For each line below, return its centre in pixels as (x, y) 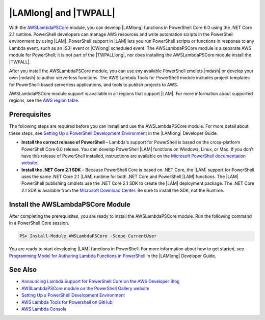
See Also (23, 270)
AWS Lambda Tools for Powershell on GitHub (67, 302)
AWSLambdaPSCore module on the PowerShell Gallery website (85, 288)
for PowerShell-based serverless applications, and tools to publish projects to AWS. (94, 85)
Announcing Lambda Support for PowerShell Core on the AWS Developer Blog (101, 281)
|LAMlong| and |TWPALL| (62, 13)
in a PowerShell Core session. (39, 223)
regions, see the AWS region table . (44, 100)
